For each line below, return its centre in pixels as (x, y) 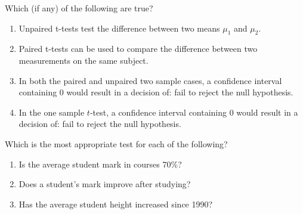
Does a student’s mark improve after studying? (105, 184)
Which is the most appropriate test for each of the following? (116, 143)
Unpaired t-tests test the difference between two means (119, 28)
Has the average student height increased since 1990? (116, 204)
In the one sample (52, 112)
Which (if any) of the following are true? (79, 8)
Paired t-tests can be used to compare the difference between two (138, 49)
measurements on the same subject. (84, 60)
